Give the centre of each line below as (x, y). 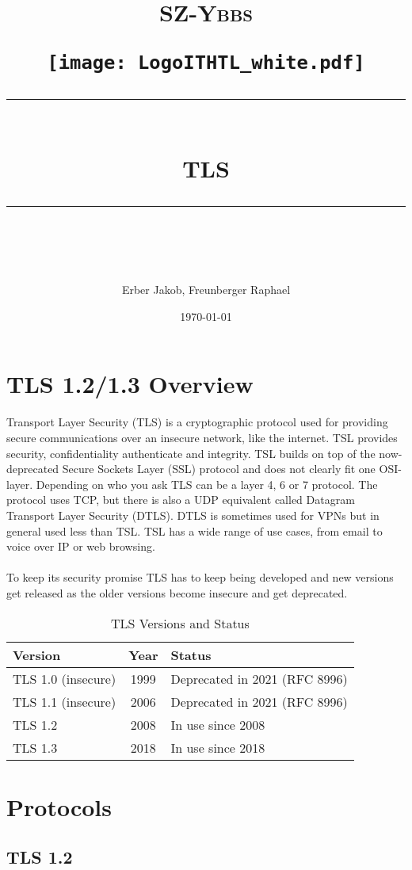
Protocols (59, 806)
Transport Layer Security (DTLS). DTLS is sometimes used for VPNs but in (193, 515)
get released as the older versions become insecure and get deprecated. (177, 592)
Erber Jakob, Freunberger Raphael (206, 290)
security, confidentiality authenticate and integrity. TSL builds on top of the (191, 453)
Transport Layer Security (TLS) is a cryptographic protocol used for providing (197, 422)
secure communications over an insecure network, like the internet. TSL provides (202, 437)
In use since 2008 (218, 724)
